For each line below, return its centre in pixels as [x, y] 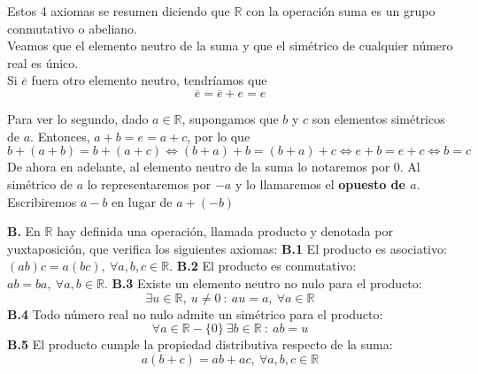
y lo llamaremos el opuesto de [320, 183]
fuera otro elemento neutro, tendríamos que [149, 80]
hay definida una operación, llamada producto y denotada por [225, 231]
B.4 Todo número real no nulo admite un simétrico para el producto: [195, 313]
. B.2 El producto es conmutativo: [263, 266]
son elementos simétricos [378, 119]
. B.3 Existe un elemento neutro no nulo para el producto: [263, 282]
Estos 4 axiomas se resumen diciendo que [119, 11]
